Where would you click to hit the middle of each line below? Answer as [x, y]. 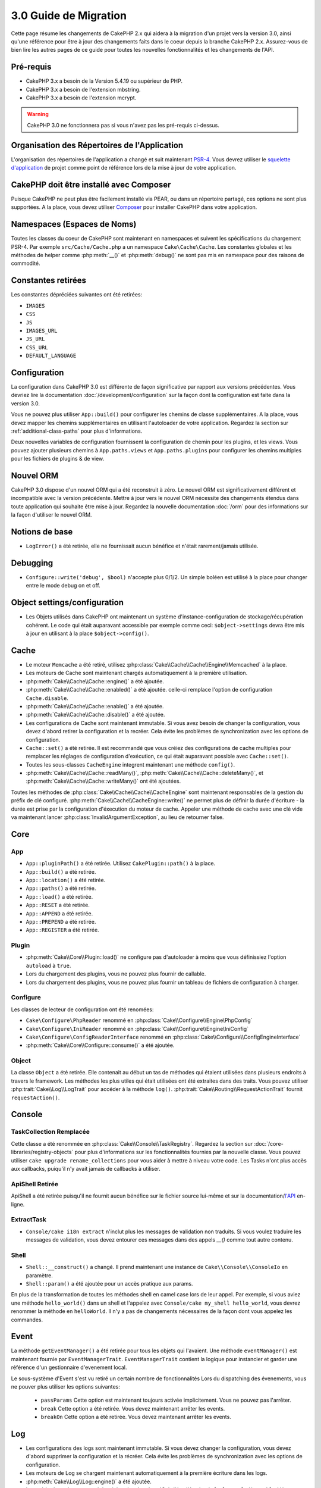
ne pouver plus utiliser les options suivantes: [65, 1387]
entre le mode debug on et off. [63, 586]
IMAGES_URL [42, 331]
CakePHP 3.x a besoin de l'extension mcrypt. [81, 98]
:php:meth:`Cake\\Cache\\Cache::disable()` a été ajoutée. [95, 715]
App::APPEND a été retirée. [59, 913]
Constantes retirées [48, 281]
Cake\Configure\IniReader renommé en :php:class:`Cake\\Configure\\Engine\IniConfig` [137, 1029]
